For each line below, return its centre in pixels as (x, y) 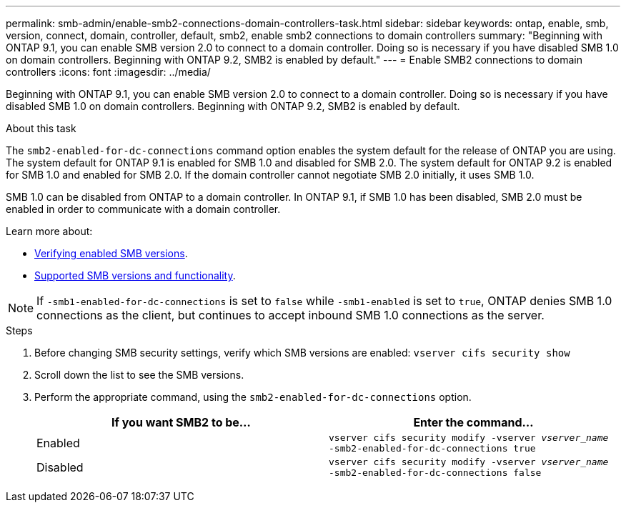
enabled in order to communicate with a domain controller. (143, 209)
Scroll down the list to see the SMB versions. (139, 375)
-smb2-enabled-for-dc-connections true (432, 448)
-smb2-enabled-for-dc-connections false (435, 473)
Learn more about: (49, 231)
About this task (41, 128)
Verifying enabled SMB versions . (111, 253)
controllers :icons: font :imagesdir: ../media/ (108, 72)
